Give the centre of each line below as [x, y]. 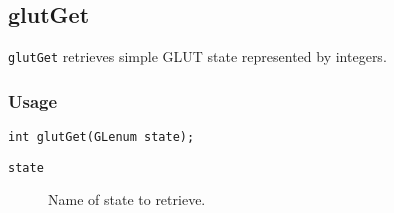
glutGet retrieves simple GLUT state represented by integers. [197, 56]
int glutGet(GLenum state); [101, 137]
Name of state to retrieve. [127, 199]
